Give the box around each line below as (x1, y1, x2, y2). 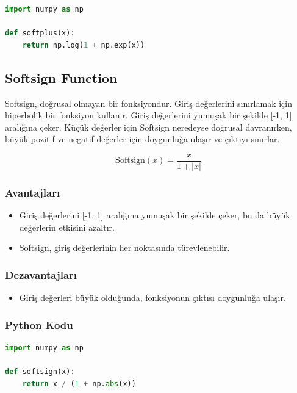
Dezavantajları (5, 267, 77, 282)
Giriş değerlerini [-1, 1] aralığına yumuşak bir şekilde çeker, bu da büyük (19, 209, 290, 222)
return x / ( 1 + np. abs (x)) (22, 379, 136, 388)
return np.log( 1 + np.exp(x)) (22, 40, 145, 49)
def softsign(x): (5, 367, 75, 377)
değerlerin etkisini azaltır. (19, 220, 115, 233)
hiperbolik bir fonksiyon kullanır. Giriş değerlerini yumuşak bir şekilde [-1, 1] (5, 109, 292, 121)
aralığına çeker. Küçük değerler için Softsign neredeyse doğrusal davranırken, (5, 120, 292, 133)
